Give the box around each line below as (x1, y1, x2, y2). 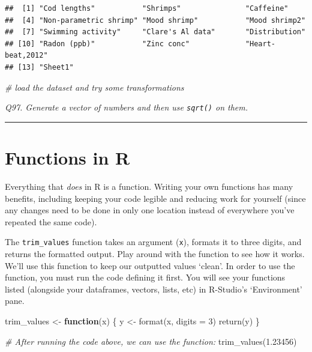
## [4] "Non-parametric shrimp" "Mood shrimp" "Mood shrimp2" (5, 16, 306, 25)
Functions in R (5, 145, 130, 169)
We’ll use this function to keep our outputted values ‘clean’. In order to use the (5, 259, 295, 272)
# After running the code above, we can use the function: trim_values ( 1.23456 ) (5, 335, 297, 347)
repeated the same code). (5, 215, 97, 228)
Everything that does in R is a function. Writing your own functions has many (5, 180, 293, 192)
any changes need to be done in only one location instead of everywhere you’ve (5, 204, 295, 216)
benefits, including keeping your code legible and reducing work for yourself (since (5, 192, 306, 204)
